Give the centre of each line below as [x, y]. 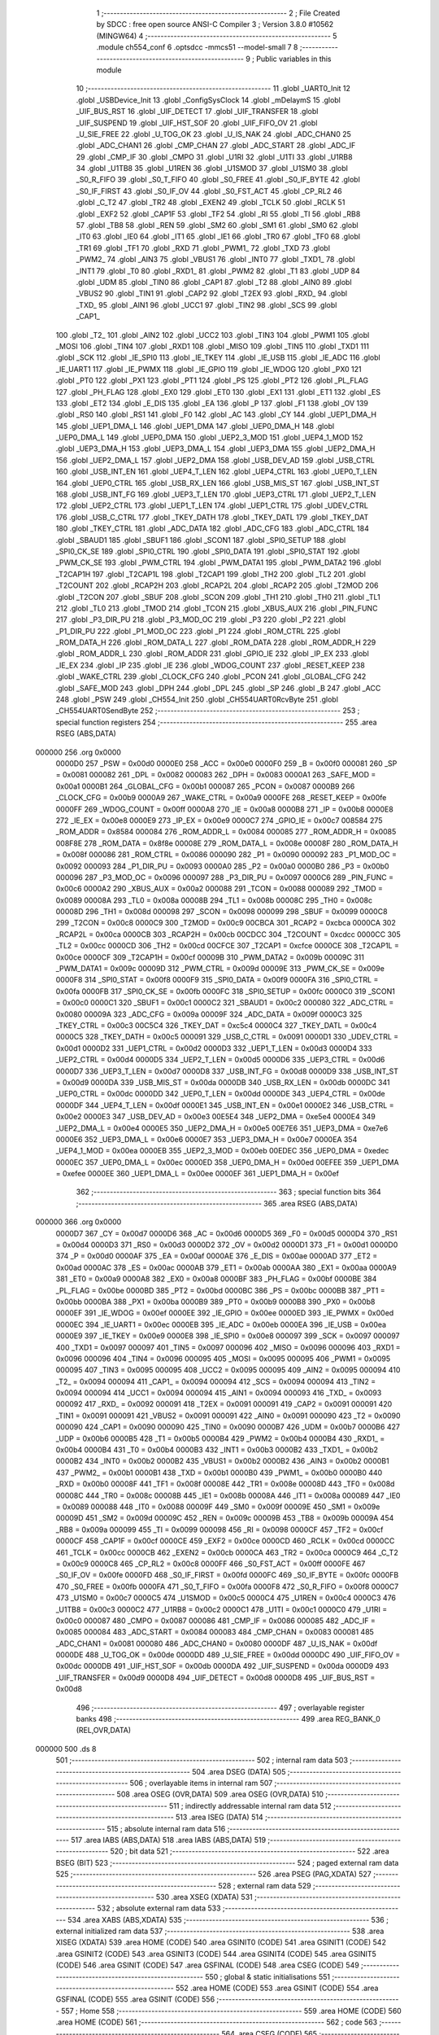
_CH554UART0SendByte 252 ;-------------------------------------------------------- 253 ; [208, 711]
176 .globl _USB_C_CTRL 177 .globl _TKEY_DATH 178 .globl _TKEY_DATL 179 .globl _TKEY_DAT [212, 517]
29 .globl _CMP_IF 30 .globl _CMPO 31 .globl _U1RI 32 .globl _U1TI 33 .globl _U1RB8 [214, 157]
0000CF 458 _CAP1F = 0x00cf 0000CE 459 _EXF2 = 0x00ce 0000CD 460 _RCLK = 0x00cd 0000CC [225, 1541]
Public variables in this [294, 59]
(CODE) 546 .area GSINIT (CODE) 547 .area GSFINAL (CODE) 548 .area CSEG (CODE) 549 [207, 1965]
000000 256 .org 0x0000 [78, 752]
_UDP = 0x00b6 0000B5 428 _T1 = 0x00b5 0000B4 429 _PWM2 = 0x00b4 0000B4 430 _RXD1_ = [220, 1438]
